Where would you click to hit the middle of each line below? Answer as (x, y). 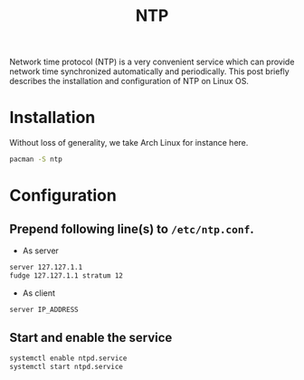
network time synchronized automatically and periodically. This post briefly (149, 71)
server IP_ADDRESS (44, 309)
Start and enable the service (91, 338)
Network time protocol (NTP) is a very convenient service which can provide (152, 62)
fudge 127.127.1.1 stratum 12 (66, 275)
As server (40, 251)
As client (39, 293)
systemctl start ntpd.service (66, 367)
